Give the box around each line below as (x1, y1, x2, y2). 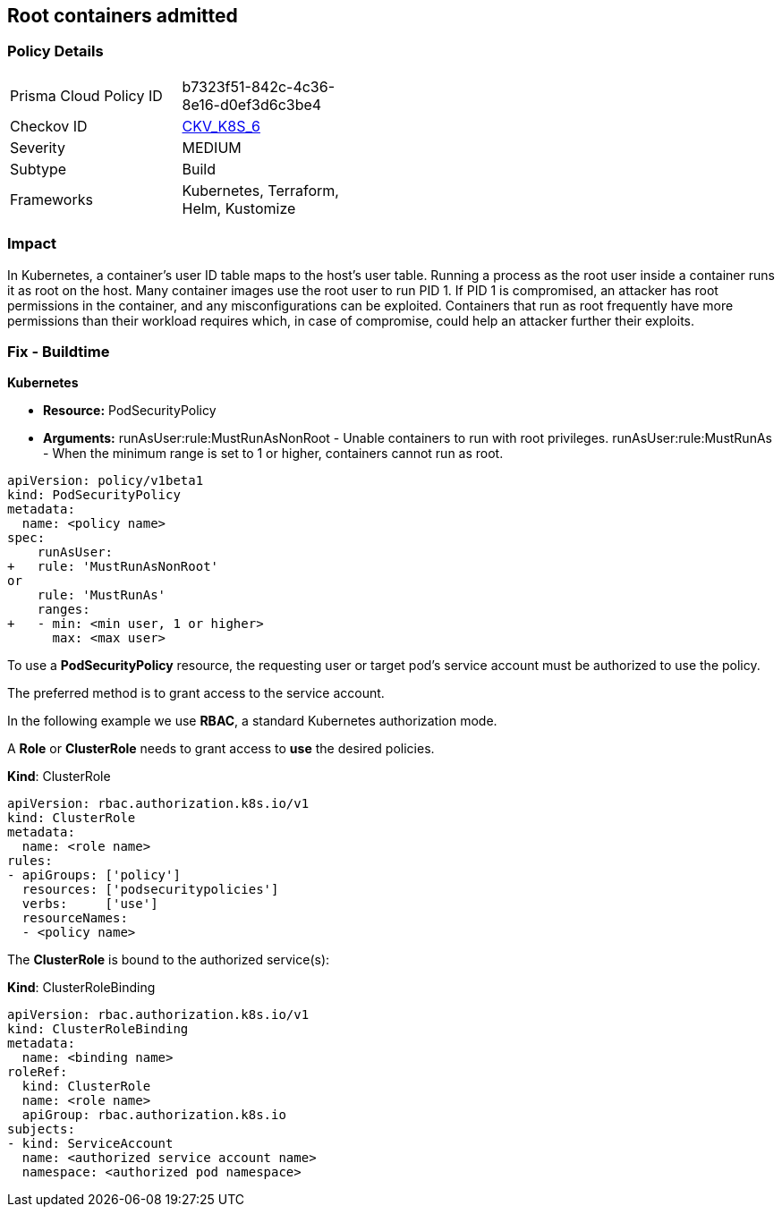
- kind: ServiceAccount (7, 1136, 174, 1151)
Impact (7, 234, 57, 253)
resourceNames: (21, 911, 128, 926)
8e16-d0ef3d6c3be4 (182, 95, 322, 114)
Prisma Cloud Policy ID (10, 86, 163, 105)
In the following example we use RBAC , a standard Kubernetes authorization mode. (7, 713, 497, 729)
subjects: (7, 1122, 75, 1137)
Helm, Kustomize (182, 199, 296, 217)
